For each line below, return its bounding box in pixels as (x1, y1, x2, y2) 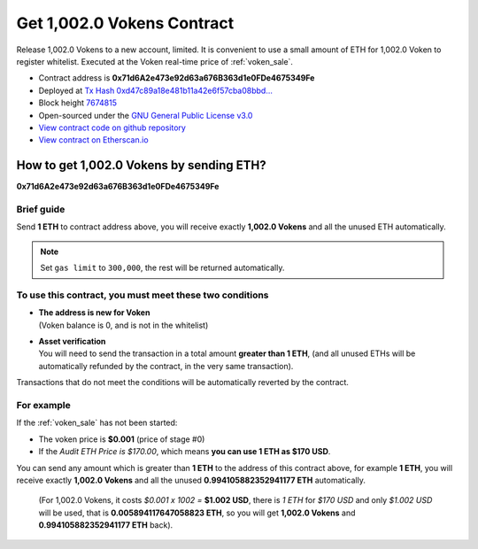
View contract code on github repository (38, 122, 186, 133)
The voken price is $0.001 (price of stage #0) (38, 434, 205, 445)
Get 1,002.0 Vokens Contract (16, 13, 235, 33)
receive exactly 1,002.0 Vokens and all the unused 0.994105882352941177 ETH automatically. (16, 475, 366, 485)
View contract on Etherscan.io (38, 135, 150, 145)
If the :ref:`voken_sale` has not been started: (16, 417, 178, 429)
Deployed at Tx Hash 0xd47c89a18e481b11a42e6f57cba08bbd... (38, 85, 274, 96)
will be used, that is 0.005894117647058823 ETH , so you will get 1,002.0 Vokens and (38, 507, 356, 518)
